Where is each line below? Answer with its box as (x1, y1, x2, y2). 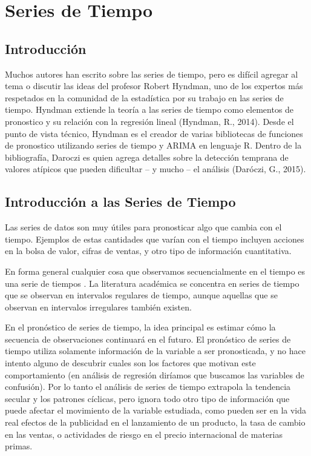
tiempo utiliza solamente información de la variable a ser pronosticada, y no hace (5, 344, 306, 357)
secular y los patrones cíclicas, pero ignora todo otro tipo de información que (5, 392, 290, 404)
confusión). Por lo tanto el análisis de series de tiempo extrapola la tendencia (5, 380, 291, 393)
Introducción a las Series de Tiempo (5, 192, 236, 211)
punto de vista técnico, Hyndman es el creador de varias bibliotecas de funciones (5, 127, 303, 139)
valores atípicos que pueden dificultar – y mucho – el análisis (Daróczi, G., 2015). (5, 163, 306, 175)
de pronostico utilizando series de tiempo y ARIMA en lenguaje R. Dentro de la (5, 139, 302, 152)
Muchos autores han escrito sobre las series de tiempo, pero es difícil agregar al (5, 67, 298, 80)
